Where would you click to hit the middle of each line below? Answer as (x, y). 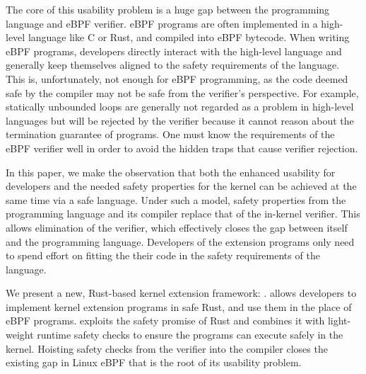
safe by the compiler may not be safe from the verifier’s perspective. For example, (182, 92)
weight (20, 335)
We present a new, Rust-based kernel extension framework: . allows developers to (181, 293)
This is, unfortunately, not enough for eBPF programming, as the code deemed (177, 78)
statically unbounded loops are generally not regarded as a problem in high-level (180, 107)
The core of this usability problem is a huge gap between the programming (168, 9)
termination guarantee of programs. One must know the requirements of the (170, 134)
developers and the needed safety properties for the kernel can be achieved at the (181, 186)
